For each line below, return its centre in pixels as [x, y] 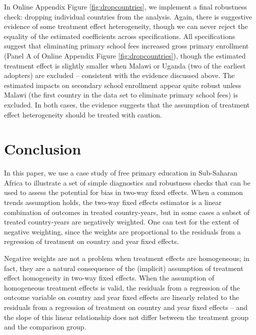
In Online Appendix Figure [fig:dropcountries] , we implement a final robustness [125, 6]
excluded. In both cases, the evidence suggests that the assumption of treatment [127, 104]
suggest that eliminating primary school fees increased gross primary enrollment [126, 46]
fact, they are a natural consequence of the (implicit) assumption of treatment [124, 268]
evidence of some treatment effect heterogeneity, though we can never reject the [126, 26]
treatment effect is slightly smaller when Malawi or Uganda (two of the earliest [125, 65]
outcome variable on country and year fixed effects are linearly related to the [122, 297]
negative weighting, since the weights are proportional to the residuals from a [122, 231]
